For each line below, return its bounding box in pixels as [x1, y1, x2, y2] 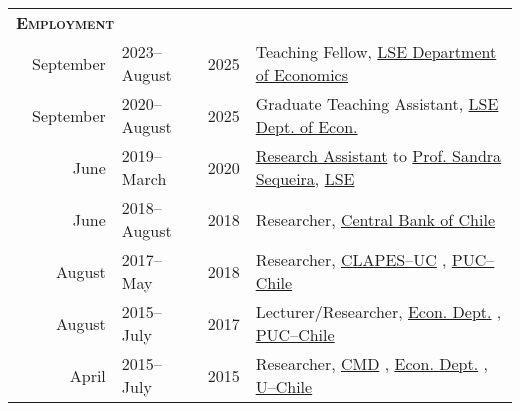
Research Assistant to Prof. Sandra [255, 144, 502, 167]
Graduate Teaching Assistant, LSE [255, 92, 499, 115]
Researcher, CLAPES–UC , [255, 248, 447, 271]
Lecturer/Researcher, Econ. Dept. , [255, 300, 502, 323]
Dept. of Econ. [255, 115, 358, 138]
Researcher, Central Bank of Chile [255, 207, 496, 231]
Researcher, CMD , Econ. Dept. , [255, 352, 488, 375]
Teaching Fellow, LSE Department [255, 40, 497, 63]
